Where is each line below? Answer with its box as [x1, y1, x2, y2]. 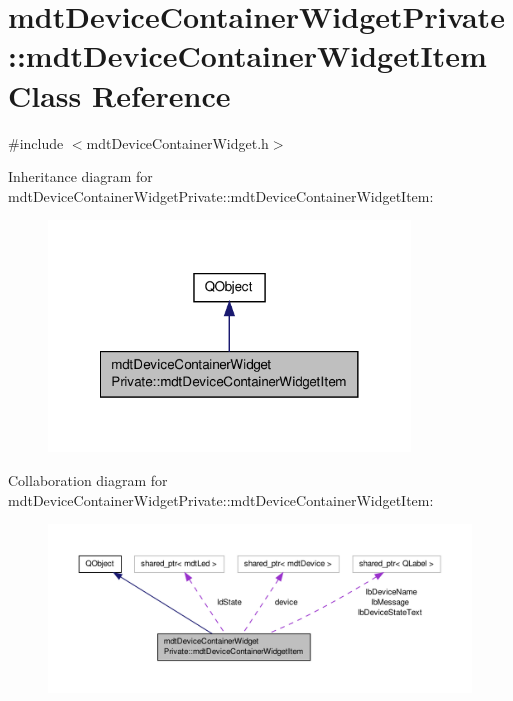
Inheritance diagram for [8, 166, 153, 187]
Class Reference [8, 74, 231, 115]
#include [8, 132, 64, 153]
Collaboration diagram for [8, 470, 168, 491]
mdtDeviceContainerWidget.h [86, 132, 269, 153]
